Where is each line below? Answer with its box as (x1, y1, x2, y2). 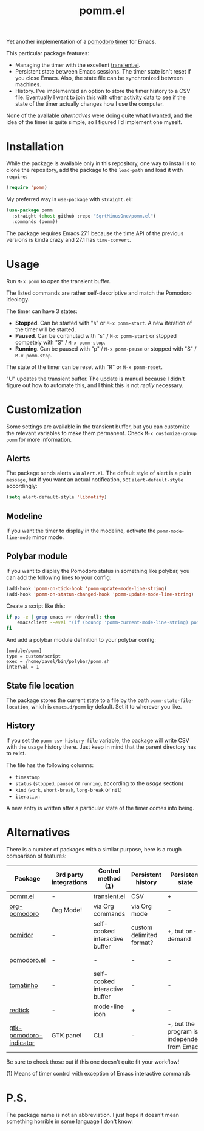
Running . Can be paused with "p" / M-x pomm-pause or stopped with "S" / (15, 345, 197, 352)
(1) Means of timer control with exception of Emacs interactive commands (6, 1070, 191, 1077)
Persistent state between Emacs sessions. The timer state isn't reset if (15, 68, 191, 75)
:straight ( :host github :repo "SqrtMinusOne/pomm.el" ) (12, 213, 156, 219)
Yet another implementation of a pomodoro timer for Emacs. (6, 38, 157, 46)
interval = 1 (6, 664, 39, 670)
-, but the (167, 1019, 195, 1028)
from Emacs (167, 1042, 202, 1051)
